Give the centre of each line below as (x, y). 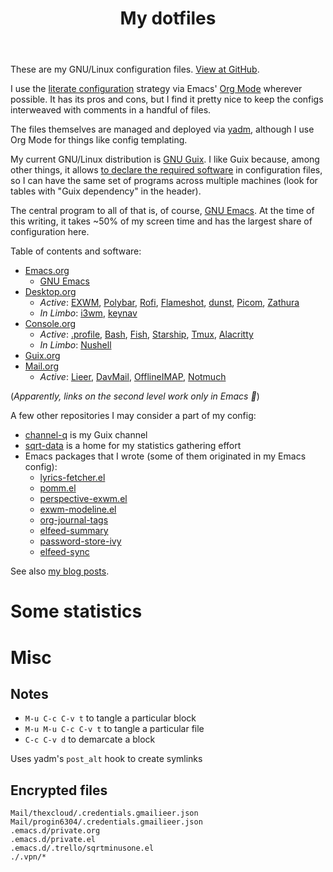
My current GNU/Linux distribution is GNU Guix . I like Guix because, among (165, 159)
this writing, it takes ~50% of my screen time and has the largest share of (161, 221)
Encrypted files (59, 790)
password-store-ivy (80, 541)
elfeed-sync (64, 552)
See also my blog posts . (60, 571)
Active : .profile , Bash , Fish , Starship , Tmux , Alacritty (146, 334)
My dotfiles (168, 18)
